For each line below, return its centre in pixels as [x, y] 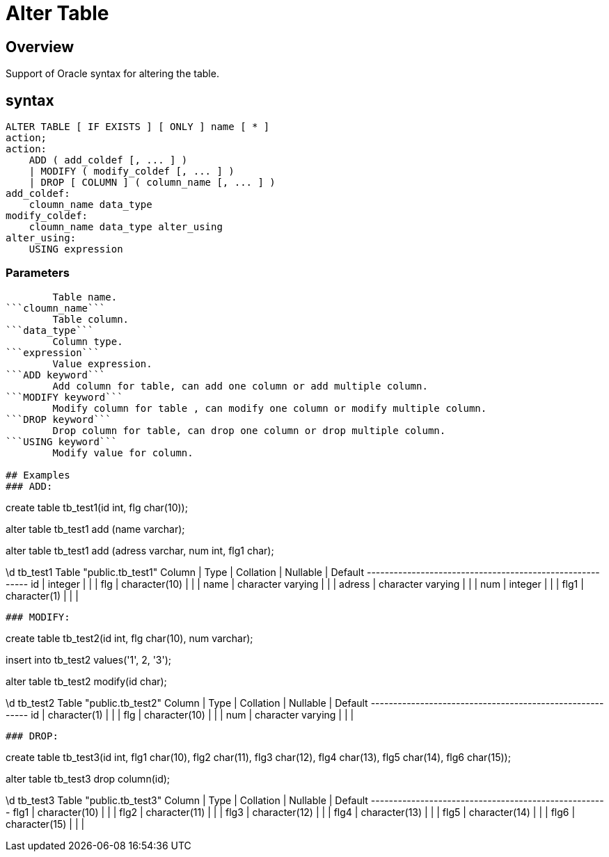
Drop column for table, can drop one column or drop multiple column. [249, 430]
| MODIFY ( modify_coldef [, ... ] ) [132, 171]
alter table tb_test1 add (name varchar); [95, 529]
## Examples [38, 475]
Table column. [91, 319]
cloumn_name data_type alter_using [126, 227]
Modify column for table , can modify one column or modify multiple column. [270, 408]
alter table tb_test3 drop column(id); [88, 778]
